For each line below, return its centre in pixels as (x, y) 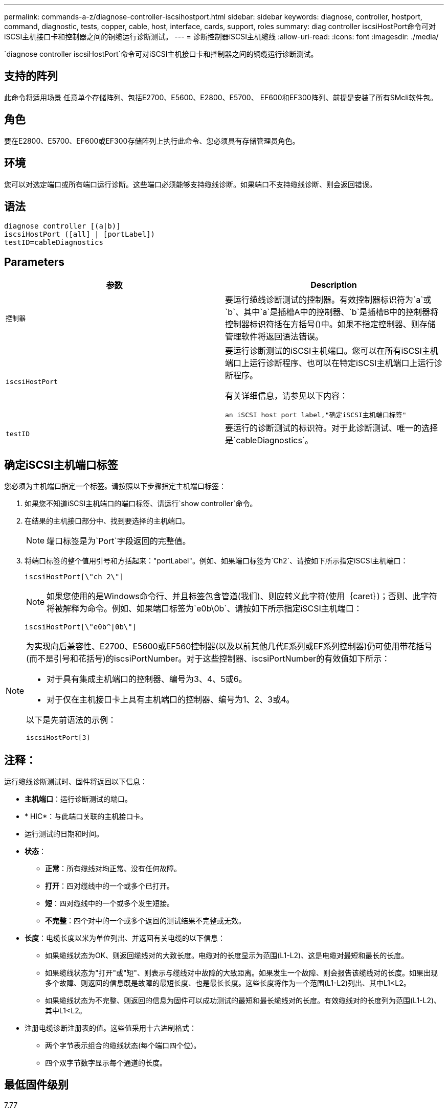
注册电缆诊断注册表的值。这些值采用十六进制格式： (110, 1028)
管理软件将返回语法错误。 (274, 337)
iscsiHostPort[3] (58, 738)
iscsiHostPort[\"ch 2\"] (74, 577)
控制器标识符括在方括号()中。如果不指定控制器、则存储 (330, 324)
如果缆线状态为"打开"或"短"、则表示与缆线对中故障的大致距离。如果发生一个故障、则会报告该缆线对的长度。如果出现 (242, 972)
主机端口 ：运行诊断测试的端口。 (78, 799)
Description (334, 285)
